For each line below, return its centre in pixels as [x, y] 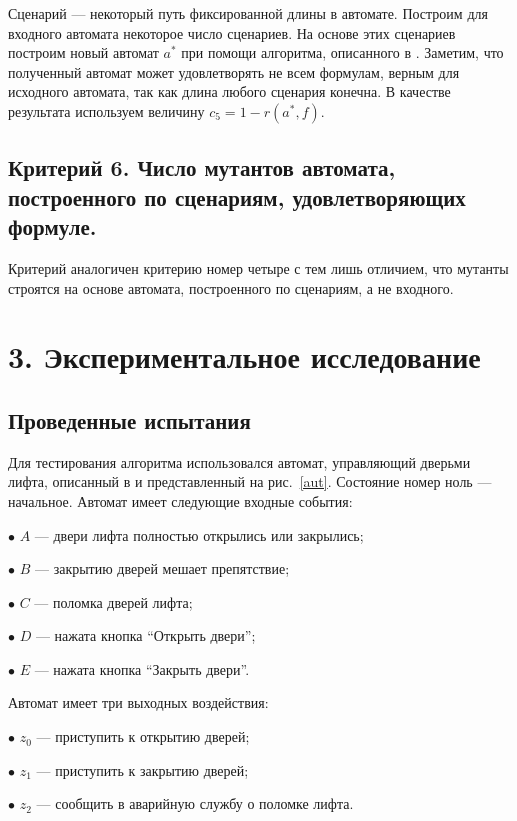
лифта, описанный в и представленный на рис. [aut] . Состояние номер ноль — [250, 481]
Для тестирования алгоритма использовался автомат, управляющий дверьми [239, 461]
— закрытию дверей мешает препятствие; [162, 568]
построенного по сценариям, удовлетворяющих [237, 196]
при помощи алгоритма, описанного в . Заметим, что [342, 52]
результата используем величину [106, 110]
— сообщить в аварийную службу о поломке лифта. [195, 803]
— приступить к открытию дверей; [143, 736]
